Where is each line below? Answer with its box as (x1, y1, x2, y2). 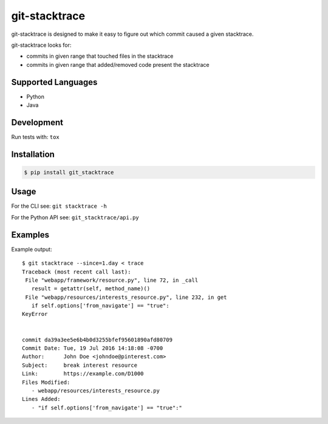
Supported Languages (11, 77, 98, 87)
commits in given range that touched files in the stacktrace (26, 52, 174, 60)
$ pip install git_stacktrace (24, 169, 114, 176)
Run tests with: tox (11, 133, 60, 140)
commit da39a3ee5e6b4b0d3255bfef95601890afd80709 (22, 336, 173, 343)
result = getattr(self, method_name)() (31, 286, 151, 292)
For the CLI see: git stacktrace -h (11, 202, 108, 210)
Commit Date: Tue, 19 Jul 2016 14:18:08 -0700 (22, 345, 163, 352)
